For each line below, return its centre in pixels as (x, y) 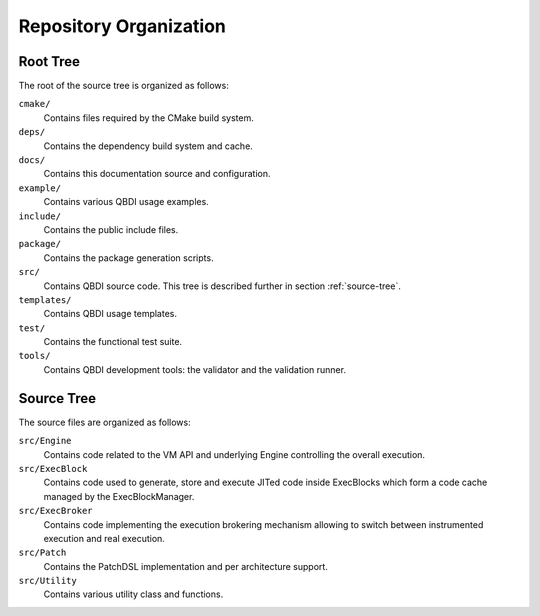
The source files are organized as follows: (104, 422)
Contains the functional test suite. (113, 342)
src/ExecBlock (53, 468)
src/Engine (45, 441)
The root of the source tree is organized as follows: (123, 86)
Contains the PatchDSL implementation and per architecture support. (186, 566)
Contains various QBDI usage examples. (126, 202)
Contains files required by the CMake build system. (148, 117)
